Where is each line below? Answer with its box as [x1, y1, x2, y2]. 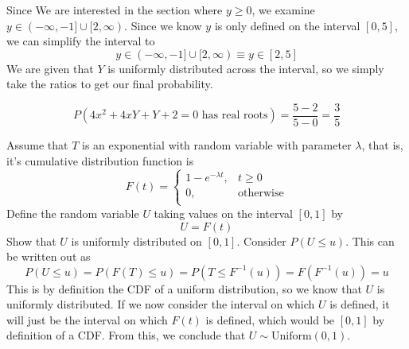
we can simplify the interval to [6, 33, 155, 49]
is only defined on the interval [214, 17, 360, 33]
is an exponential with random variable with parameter [82, 137, 352, 153]
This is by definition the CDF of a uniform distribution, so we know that [6, 280, 362, 297]
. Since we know [124, 17, 202, 33]
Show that [6, 232, 56, 249]
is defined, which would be [205, 311, 335, 328]
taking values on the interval [154, 204, 293, 221]
